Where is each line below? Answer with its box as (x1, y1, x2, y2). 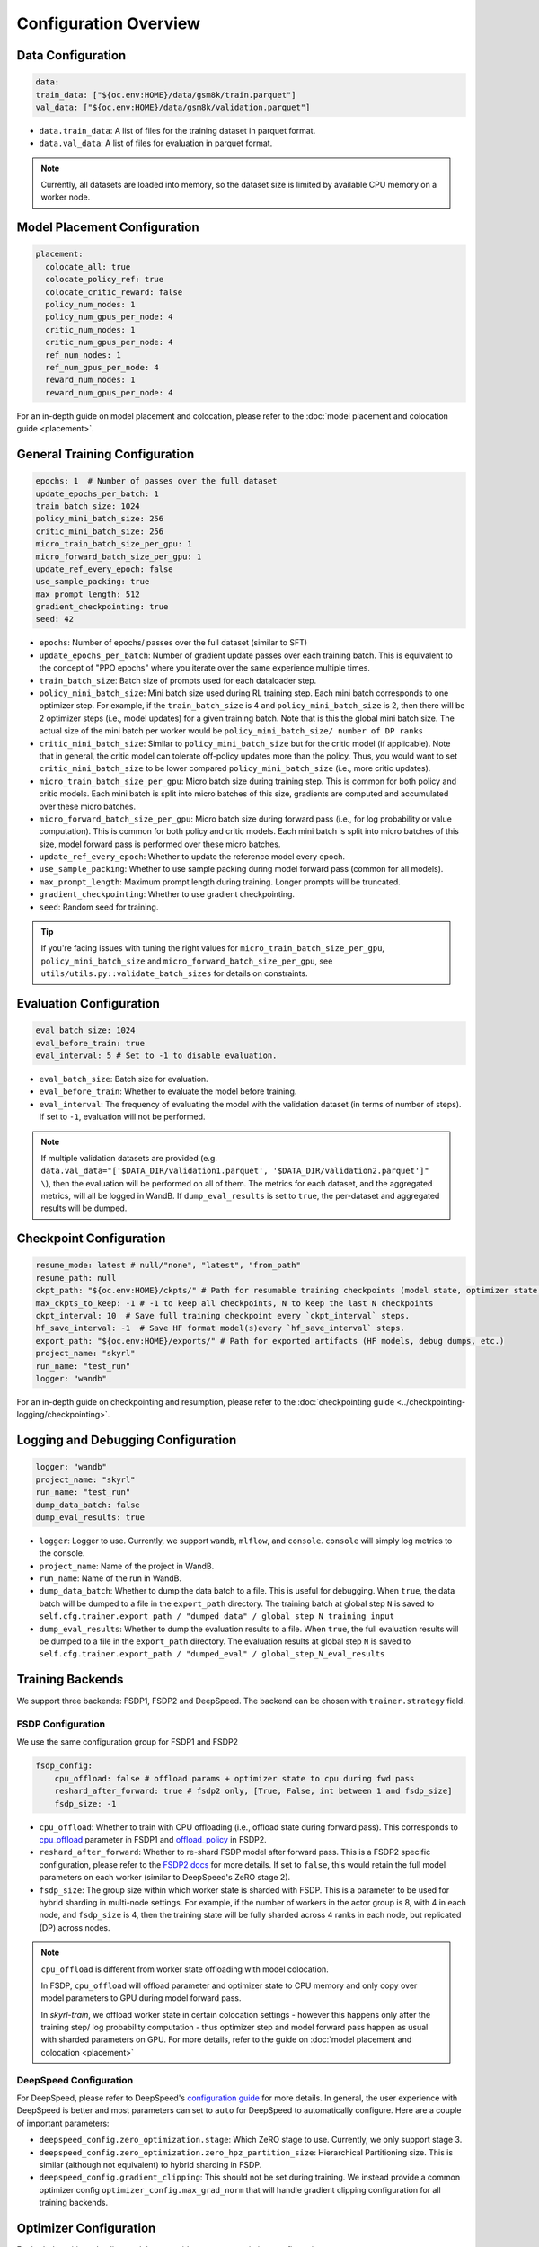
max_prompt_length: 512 (35, 589, 141, 599)
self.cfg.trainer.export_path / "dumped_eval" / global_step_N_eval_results (39, 1649, 385, 1659)
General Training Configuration (16, 446, 195, 462)
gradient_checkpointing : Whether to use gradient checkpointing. (39, 889, 296, 900)
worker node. (40, 191, 91, 202)
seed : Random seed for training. (39, 901, 159, 912)
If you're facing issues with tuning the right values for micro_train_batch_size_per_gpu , (40, 943, 385, 954)
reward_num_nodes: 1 (45, 375, 136, 386)
